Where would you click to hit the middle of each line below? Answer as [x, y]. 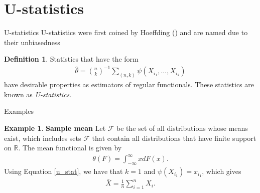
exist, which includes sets [43, 138]
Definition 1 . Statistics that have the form [71, 59]
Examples [19, 111]
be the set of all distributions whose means [182, 128]
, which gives [222, 171]
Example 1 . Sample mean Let [55, 128]
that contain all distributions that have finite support [174, 138]
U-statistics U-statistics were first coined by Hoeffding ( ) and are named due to [126, 32]
